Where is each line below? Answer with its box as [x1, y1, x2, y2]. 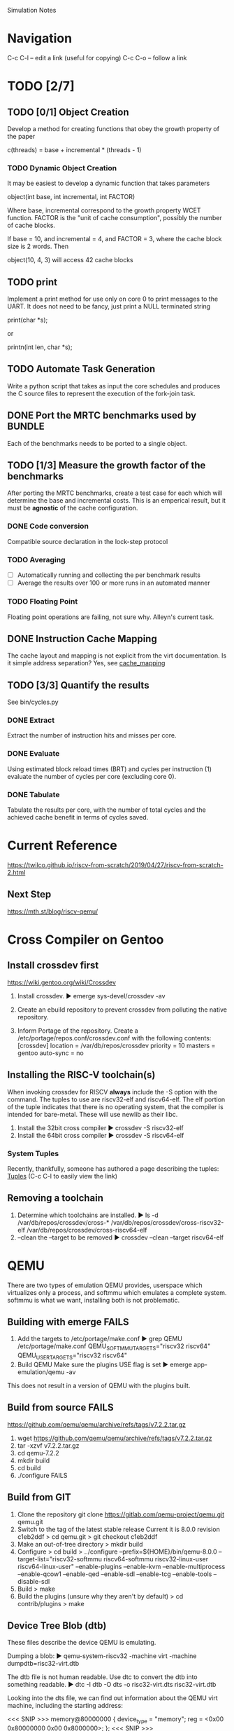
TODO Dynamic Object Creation [7, 163, 117, 172]
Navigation [7, 31, 72, 46]
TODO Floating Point [7, 597, 78, 606]
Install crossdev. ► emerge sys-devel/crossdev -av [17, 991, 166, 1000]
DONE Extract [7, 715, 54, 725]
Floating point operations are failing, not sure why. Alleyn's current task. [7, 613, 214, 621]
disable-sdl [17, 1577, 50, 1585]
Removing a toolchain [7, 1192, 103, 1204]
